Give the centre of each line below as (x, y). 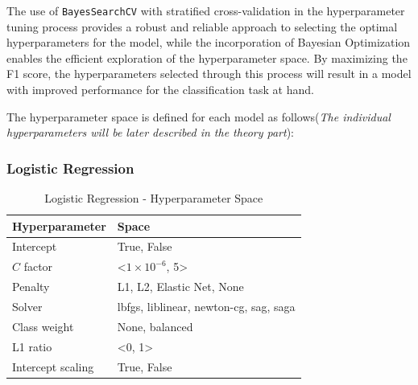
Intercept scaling (53, 366)
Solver (27, 306)
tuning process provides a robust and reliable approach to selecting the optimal (202, 26)
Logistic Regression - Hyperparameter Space (154, 198)
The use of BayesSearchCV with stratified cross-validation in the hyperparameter (206, 10)
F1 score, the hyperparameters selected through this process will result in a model (209, 74)
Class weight (43, 326)
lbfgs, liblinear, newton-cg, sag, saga (206, 306)
